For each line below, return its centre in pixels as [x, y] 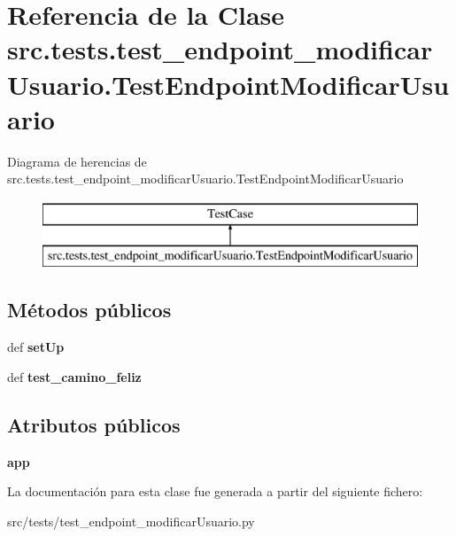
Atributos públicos [94, 424]
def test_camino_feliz [74, 376]
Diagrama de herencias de [77, 161]
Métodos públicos [89, 310]
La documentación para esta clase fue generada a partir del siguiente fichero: [215, 491]
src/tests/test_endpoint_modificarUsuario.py [131, 521]
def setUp [36, 347]
